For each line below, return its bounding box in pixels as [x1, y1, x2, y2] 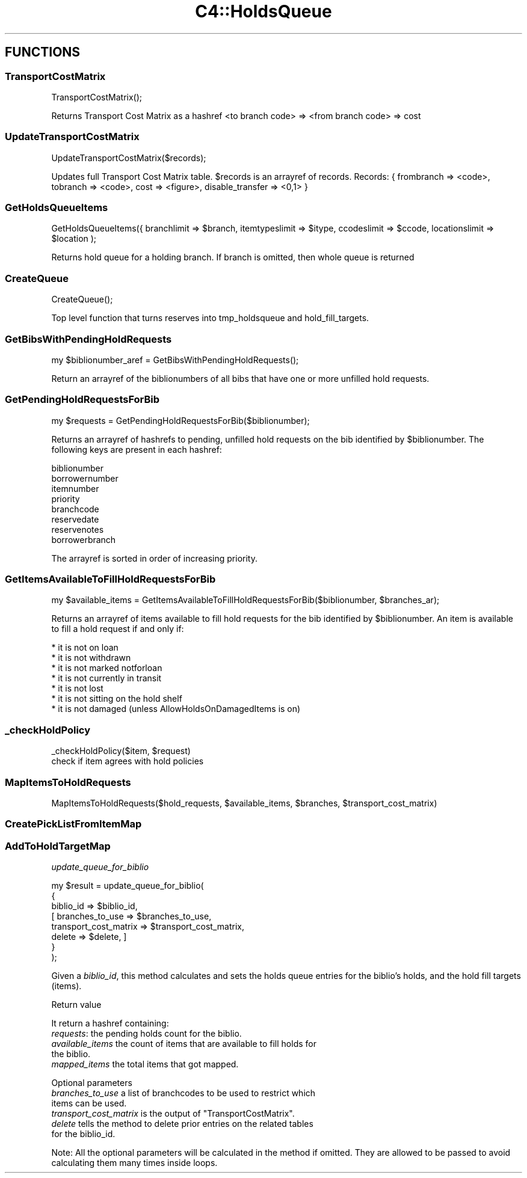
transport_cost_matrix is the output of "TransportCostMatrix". [51, 1108, 295, 1119]
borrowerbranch [51, 534, 116, 545]
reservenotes [51, 524, 104, 535]
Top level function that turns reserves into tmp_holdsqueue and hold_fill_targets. [51, 313, 369, 324]
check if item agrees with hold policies [51, 756, 204, 767]
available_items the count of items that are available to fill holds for [51, 1038, 316, 1049]
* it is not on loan [51, 642, 119, 653]
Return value [51, 999, 102, 1010]
